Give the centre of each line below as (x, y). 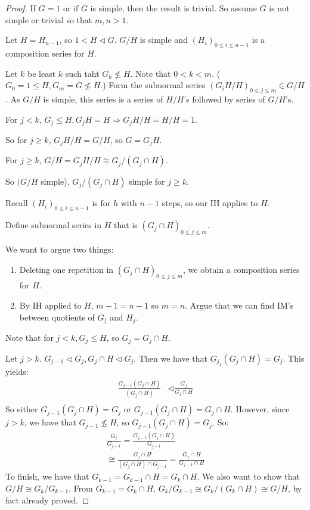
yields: (17, 371)
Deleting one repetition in (66, 269)
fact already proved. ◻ (47, 500)
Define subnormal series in (54, 225)
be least (42, 73)
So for (16, 140)
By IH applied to (50, 305)
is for (101, 203)
